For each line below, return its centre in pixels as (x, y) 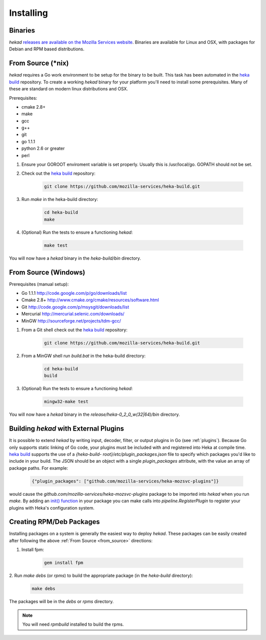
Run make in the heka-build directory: (60, 200)
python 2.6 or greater (43, 149)
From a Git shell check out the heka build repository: (74, 330)
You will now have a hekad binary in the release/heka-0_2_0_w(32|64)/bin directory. (94, 414)
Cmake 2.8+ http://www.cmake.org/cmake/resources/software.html (90, 300)
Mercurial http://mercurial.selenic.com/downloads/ (73, 314)
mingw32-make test (66, 402)
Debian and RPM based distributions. (47, 49)
